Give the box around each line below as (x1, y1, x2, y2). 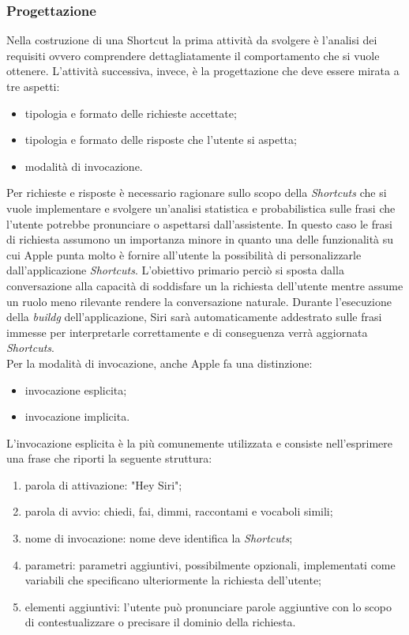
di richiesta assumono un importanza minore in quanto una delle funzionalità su (6, 231, 394, 248)
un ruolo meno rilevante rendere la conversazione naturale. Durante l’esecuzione (6, 293, 392, 309)
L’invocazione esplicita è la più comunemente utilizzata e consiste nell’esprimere (6, 434, 392, 451)
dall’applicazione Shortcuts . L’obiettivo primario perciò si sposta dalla (6, 262, 344, 278)
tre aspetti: (6, 78, 60, 94)
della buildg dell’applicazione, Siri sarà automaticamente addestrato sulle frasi (6, 308, 382, 325)
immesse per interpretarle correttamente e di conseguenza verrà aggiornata (6, 323, 368, 340)
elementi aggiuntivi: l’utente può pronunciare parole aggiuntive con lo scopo (24, 598, 392, 614)
